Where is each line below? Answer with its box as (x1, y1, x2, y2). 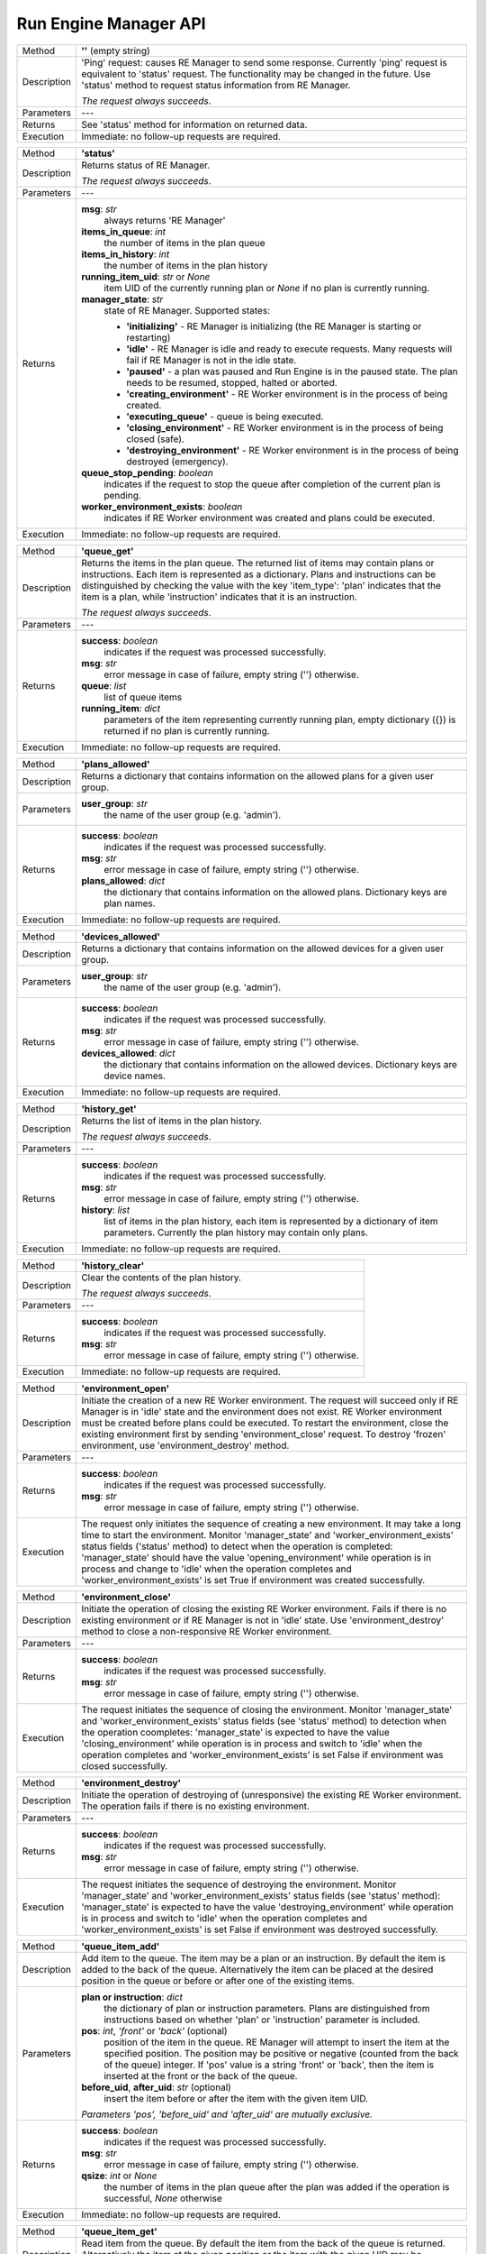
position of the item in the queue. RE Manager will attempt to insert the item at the (103, 2036, 450, 2048)
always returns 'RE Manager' (103, 214, 226, 226)
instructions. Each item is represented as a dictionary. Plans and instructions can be (81, 568, 436, 581)
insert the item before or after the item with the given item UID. (103, 2092, 369, 2104)
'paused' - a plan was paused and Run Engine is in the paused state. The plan (126, 365, 458, 378)
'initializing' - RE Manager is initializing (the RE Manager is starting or (126, 320, 422, 333)
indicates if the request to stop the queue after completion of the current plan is (103, 478, 441, 490)
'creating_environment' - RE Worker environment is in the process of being (126, 388, 448, 400)
